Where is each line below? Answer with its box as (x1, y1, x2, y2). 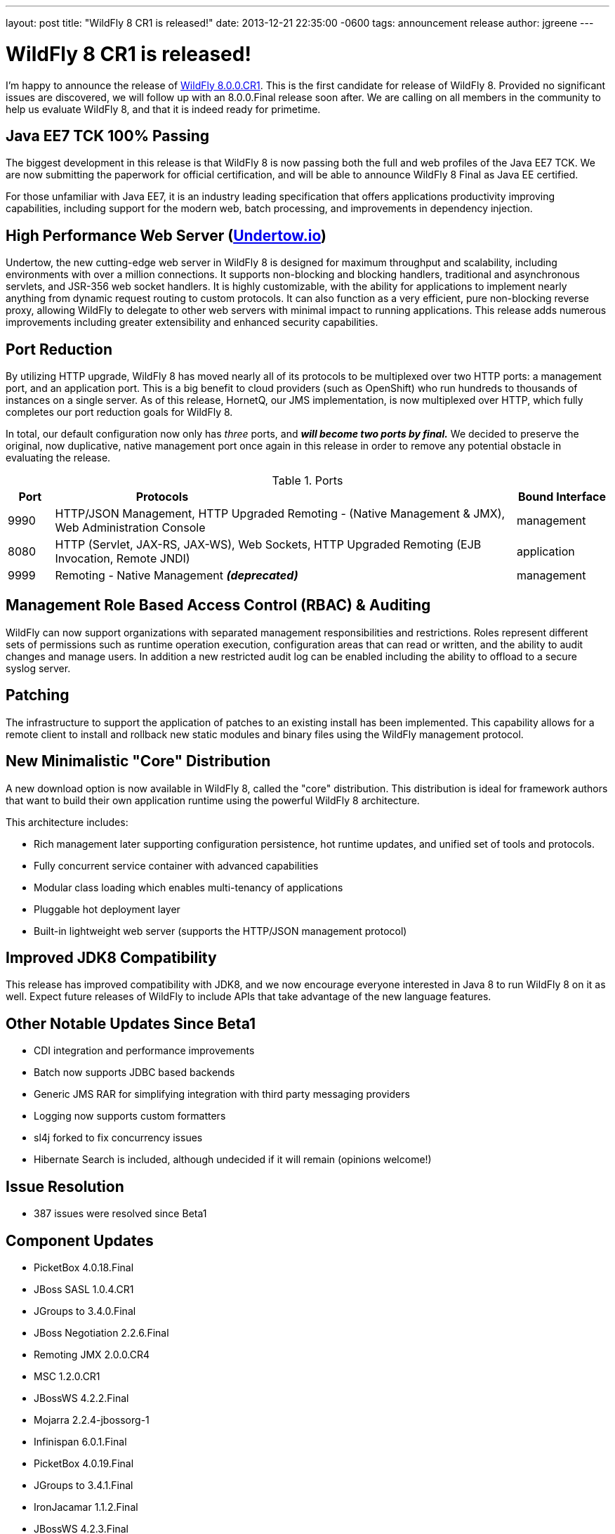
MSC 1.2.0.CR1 (34, 1370, 100, 1382)
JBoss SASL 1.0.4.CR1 (34, 1283, 134, 1295)
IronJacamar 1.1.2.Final (34, 1500, 138, 1513)
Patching (6, 686, 70, 704)
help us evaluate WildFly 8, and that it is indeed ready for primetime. (6, 103, 321, 115)
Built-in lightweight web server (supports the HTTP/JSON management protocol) (34, 924, 407, 937)
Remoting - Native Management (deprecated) (55, 568, 298, 583)
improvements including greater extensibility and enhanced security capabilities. (6, 316, 378, 329)
